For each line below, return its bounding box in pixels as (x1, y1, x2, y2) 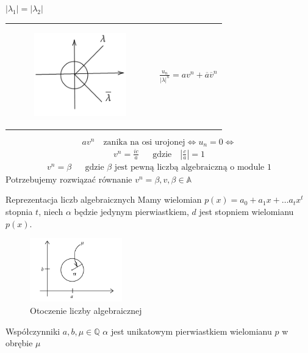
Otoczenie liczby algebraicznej (30, 304, 142, 316)
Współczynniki (5, 324, 60, 337)
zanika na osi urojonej (103, 137, 185, 147)
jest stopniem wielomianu (199, 205, 294, 217)
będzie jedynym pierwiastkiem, (74, 205, 189, 217)
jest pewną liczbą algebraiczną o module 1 (114, 162, 271, 172)
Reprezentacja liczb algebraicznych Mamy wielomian (5, 193, 202, 206)
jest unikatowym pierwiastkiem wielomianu (110, 324, 272, 337)
